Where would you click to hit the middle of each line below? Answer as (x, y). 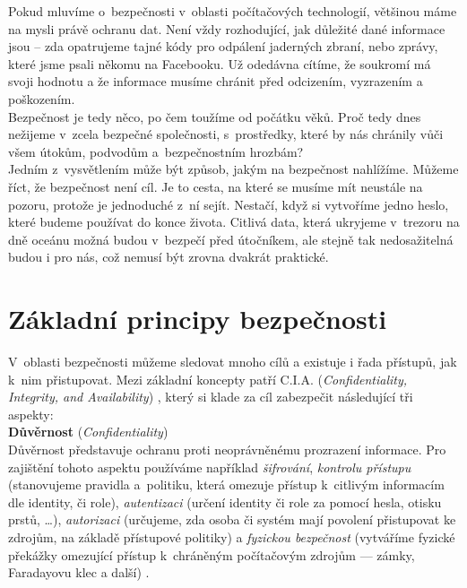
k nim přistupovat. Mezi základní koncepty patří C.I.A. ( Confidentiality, (208, 379)
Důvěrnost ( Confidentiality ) (88, 432)
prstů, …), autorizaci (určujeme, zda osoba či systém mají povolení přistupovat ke (232, 519)
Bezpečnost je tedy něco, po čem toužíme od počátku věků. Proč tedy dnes (215, 116)
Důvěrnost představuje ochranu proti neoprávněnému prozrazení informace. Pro (227, 449)
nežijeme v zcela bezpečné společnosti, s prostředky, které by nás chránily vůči (226, 134)
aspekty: (31, 414)
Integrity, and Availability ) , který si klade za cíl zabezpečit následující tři (211, 397)
